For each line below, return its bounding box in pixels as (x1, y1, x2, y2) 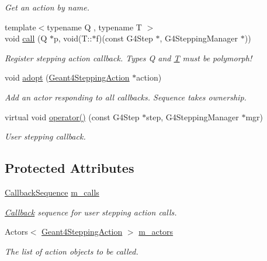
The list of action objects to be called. (5, 245, 138, 257)
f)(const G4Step (96, 32, 153, 44)
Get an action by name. (5, 1, 90, 13)
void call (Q (5, 32, 47, 44)
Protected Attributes (5, 159, 134, 177)
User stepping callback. (5, 130, 86, 142)
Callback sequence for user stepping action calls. (5, 206, 177, 218)
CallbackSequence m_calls (5, 186, 99, 198)
